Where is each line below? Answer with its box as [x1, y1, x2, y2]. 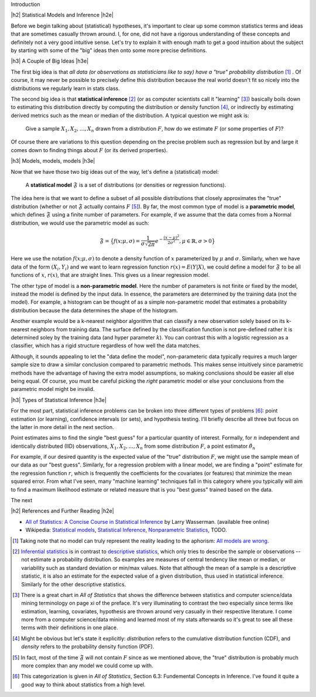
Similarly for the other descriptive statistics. [21, 581, 126, 588]
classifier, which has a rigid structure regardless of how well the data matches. [11, 342, 201, 349]
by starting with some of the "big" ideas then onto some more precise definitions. [11, 47, 207, 54]
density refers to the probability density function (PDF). [21, 643, 154, 650]
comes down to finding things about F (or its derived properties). [11, 146, 168, 153]
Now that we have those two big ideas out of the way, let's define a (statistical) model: [11, 168, 219, 175]
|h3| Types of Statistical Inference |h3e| [11, 396, 107, 403]
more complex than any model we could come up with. [21, 662, 153, 669]
